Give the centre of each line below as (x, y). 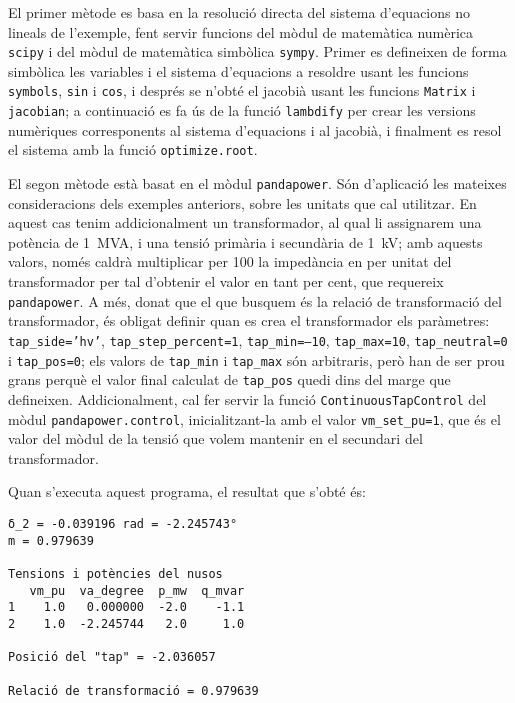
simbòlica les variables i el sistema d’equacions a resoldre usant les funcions (238, 70)
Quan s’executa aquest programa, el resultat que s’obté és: (187, 491)
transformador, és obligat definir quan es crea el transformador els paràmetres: (249, 320)
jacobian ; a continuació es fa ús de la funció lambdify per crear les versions (242, 110)
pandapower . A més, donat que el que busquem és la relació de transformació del (255, 300)
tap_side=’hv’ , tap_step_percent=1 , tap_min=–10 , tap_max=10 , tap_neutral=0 (258, 339)
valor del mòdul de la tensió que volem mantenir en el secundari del (215, 438)
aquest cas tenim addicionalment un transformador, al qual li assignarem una (245, 222)
